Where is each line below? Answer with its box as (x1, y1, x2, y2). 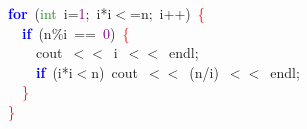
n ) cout (91, 61, 139, 82)
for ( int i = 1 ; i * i (8, 3, 112, 23)
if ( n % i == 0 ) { (22, 22, 130, 43)
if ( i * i (36, 61, 73, 82)
